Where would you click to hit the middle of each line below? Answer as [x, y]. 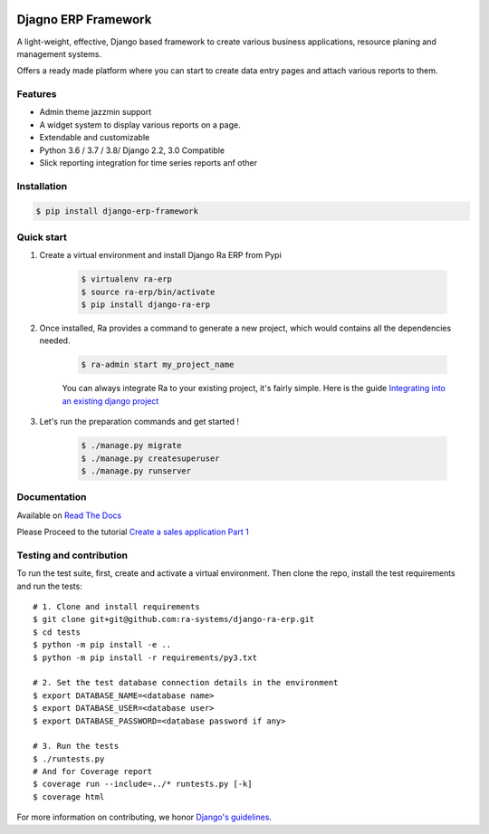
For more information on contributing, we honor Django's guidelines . [144, 817]
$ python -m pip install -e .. [102, 645]
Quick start [42, 237]
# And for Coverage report [93, 772]
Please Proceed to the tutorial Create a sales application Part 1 [133, 532]
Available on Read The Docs [69, 515]
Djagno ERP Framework [84, 19]
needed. [55, 340]
